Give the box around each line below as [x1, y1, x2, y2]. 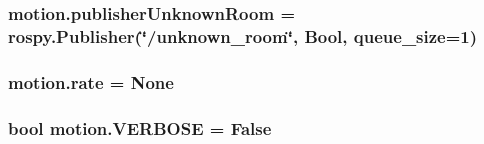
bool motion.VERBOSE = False [8, 115, 272, 140]
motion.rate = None [8, 69, 174, 94]
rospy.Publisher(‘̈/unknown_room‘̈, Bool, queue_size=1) [8, 23, 478, 48]
